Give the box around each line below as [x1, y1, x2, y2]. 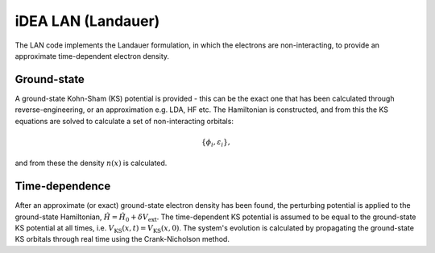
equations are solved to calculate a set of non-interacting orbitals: [14, 116, 234, 126]
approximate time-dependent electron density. [14, 51, 169, 60]
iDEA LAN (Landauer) [14, 12, 160, 30]
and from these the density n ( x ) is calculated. [14, 158, 168, 168]
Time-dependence [14, 180, 111, 193]
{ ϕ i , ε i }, [201, 137, 230, 148]
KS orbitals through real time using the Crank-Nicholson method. [14, 234, 230, 244]
